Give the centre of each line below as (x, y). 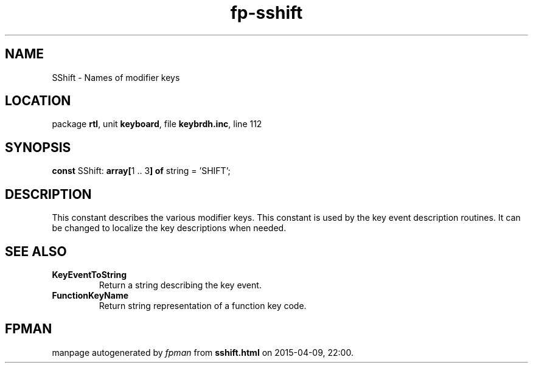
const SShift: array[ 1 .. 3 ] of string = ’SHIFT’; (141, 171)
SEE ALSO (36, 251)
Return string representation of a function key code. (203, 305)
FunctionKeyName (90, 295)
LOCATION (38, 101)
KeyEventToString (89, 274)
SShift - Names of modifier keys (116, 77)
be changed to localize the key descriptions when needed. (169, 228)
